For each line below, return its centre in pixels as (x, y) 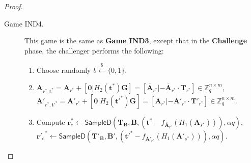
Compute (51, 121)
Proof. (13, 6)
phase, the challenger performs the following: (94, 50)
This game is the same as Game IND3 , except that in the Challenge (136, 40)
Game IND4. (24, 23)
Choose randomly (64, 70)
